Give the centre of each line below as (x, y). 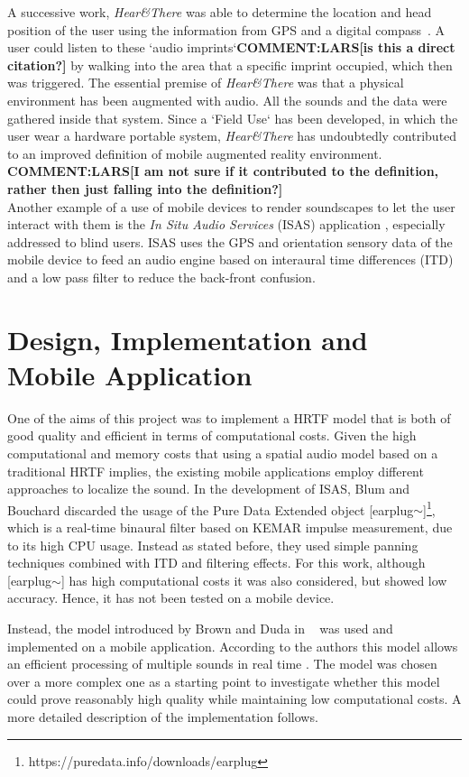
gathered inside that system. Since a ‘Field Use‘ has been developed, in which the (233, 118)
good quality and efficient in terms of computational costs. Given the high (212, 435)
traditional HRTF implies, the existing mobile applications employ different (216, 471)
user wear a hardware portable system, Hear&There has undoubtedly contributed (232, 136)
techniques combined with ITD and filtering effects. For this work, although (216, 563)
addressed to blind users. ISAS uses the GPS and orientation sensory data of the (230, 241)
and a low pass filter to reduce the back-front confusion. (161, 277)
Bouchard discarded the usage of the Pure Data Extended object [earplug (211, 509)
